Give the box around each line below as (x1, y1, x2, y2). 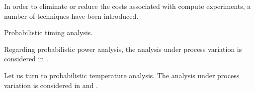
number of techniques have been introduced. (4, 10, 139, 21)
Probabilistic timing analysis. (4, 27, 93, 38)
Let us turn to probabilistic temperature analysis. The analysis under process (4, 70, 240, 80)
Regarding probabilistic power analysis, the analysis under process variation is (4, 44, 242, 54)
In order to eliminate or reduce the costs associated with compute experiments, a (4, 1, 251, 11)
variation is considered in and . (4, 80, 98, 90)
